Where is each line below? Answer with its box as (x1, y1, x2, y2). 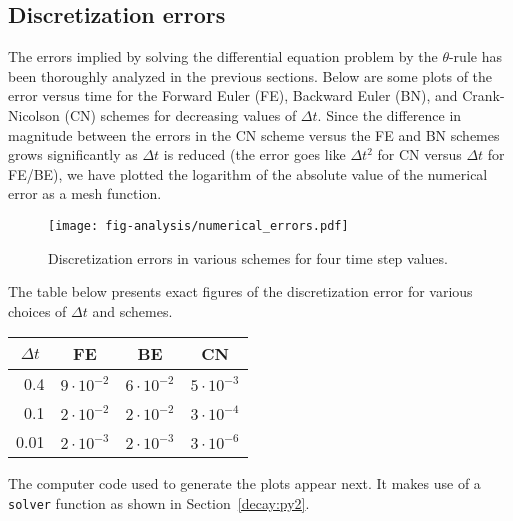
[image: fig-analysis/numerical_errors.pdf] (48, 218, 349, 233)
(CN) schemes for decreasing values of (64, 104, 297, 125)
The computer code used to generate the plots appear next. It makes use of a (8, 473, 481, 494)
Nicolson (8, 104, 60, 125)
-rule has (448, 46, 502, 67)
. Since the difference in (317, 104, 462, 125)
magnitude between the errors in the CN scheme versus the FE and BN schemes (8, 124, 500, 145)
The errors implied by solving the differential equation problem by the (8, 46, 438, 67)
